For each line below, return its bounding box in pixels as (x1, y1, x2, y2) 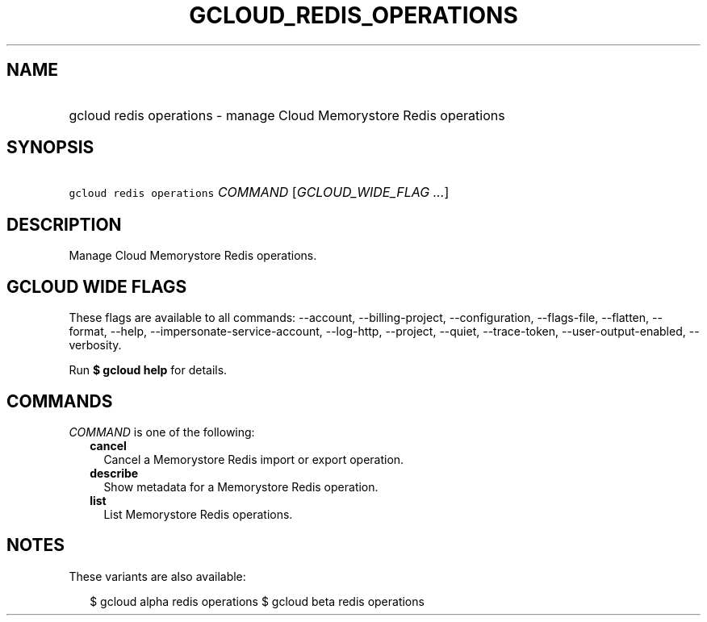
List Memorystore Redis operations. (103, 507, 293, 521)
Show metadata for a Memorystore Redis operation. (103, 479, 379, 494)
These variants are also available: (69, 569, 246, 583)
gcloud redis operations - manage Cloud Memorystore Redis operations (69, 106, 505, 123)
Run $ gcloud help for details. (69, 363, 228, 378)
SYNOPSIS (6, 137, 94, 158)
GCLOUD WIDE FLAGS (6, 276, 187, 297)
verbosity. (69, 338, 122, 353)
